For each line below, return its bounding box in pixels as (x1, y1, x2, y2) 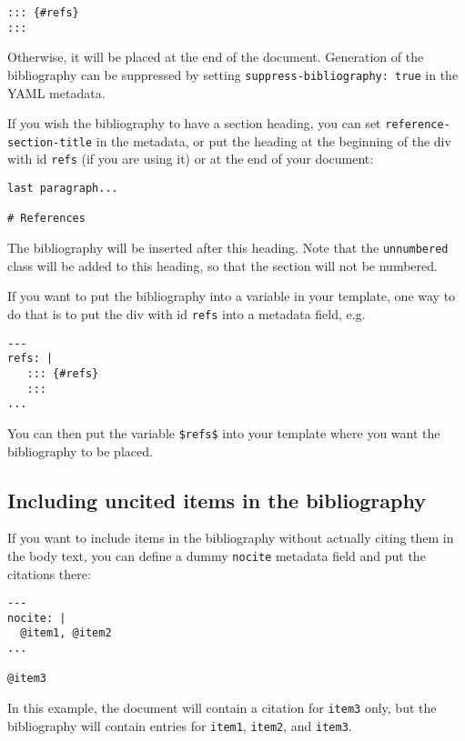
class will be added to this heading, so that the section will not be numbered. (7, 255, 438, 275)
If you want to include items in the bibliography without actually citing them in (7, 528, 454, 547)
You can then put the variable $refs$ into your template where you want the (7, 423, 440, 442)
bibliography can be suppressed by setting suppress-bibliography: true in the (7, 65, 459, 84)
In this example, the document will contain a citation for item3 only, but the (7, 698, 437, 717)
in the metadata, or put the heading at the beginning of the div (96, 131, 451, 150)
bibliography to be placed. (7, 441, 153, 460)
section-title (7, 135, 93, 149)
